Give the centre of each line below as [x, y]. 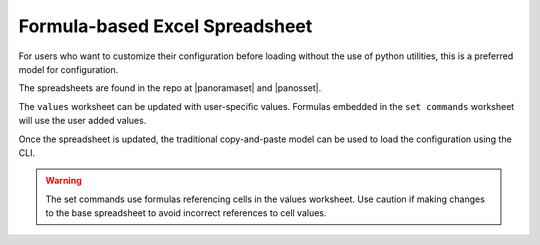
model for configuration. [68, 69]
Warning [63, 181]
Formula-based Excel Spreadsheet [165, 26]
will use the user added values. [82, 121]
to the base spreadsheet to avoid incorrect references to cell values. [186, 213]
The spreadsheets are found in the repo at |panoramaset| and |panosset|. [170, 88]
